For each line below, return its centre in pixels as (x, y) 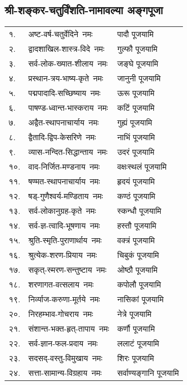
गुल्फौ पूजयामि (137, 49)
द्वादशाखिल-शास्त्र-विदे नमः (66, 49)
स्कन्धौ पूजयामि (139, 211)
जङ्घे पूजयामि (138, 63)
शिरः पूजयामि (136, 358)
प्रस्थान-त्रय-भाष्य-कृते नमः (66, 78)
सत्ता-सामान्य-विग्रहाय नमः (65, 373)
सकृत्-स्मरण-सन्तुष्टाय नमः (67, 270)
